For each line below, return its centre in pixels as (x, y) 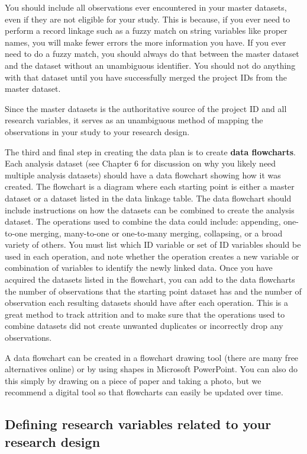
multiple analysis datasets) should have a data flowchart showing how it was (143, 175)
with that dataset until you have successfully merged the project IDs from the (146, 77)
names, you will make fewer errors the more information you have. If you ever (146, 42)
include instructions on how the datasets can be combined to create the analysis (150, 210)
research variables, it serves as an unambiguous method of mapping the (134, 120)
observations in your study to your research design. (97, 131)
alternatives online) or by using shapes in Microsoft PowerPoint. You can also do (151, 369)
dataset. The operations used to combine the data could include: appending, (143, 221)
